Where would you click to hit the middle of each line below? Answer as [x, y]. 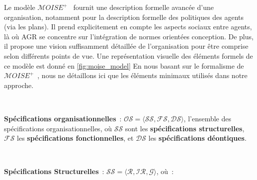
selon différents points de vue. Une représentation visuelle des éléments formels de [128, 55]
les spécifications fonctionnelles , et [75, 138]
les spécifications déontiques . [197, 138]
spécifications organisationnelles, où [58, 128]
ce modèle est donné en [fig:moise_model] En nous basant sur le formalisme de [124, 65]
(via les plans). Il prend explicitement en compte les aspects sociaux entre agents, [128, 27]
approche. [19, 85]
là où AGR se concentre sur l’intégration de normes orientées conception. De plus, [129, 36]
